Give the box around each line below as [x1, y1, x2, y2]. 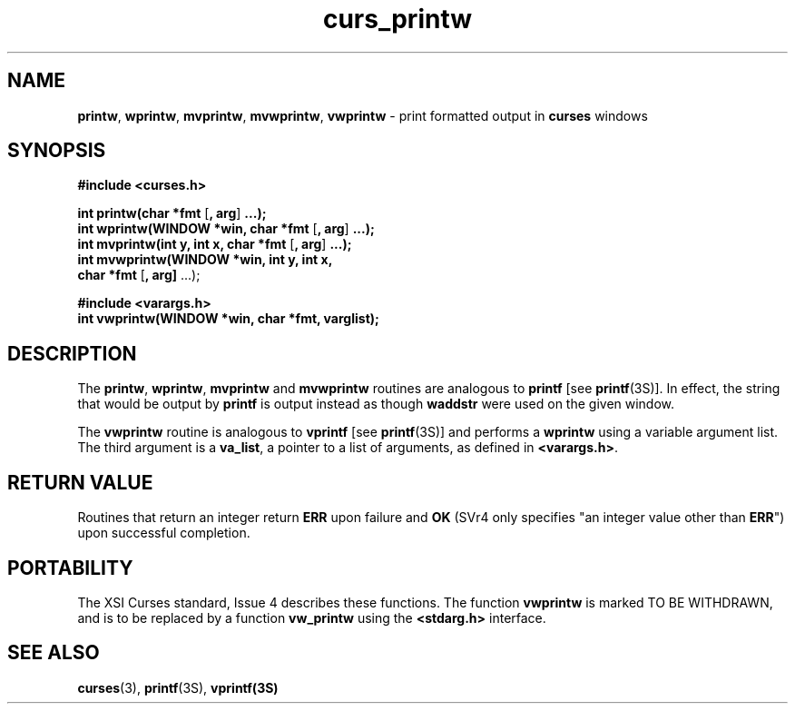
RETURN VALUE [7, 470, 153, 494]
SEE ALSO [7, 641, 100, 665]
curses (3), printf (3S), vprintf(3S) [77, 679, 279, 696]
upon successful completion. [77, 525, 250, 541]
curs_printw [322, 4, 473, 35]
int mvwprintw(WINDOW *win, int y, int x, [77, 252, 333, 268]
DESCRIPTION [7, 341, 137, 365]
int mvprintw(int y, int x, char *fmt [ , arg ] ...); [77, 236, 352, 252]
